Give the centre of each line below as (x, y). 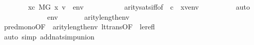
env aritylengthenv (88, 16)
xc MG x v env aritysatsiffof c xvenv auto (139, 7)
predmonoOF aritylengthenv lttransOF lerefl (79, 27)
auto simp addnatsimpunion (49, 36)
